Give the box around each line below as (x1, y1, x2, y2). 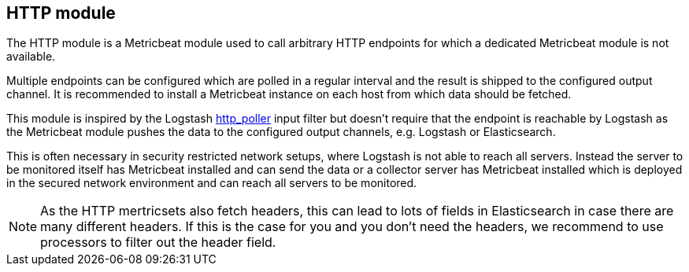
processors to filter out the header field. (40, 234, 276, 251)
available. (6, 50, 56, 64)
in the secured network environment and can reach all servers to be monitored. (6, 176, 417, 190)
